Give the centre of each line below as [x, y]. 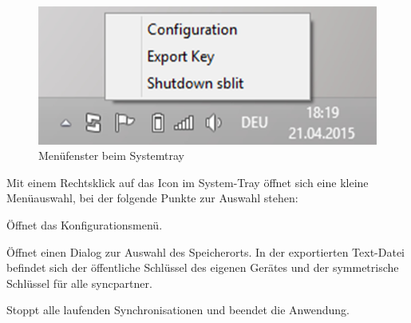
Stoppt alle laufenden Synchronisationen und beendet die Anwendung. [178, 310]
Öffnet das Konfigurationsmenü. [85, 225]
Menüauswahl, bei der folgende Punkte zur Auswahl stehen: [152, 198]
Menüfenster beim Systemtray [112, 156]
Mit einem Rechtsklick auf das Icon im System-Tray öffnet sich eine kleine [188, 182]
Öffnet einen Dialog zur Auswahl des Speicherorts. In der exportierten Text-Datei [206, 251]
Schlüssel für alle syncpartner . [79, 283]
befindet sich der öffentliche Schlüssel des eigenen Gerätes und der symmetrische [203, 267]
